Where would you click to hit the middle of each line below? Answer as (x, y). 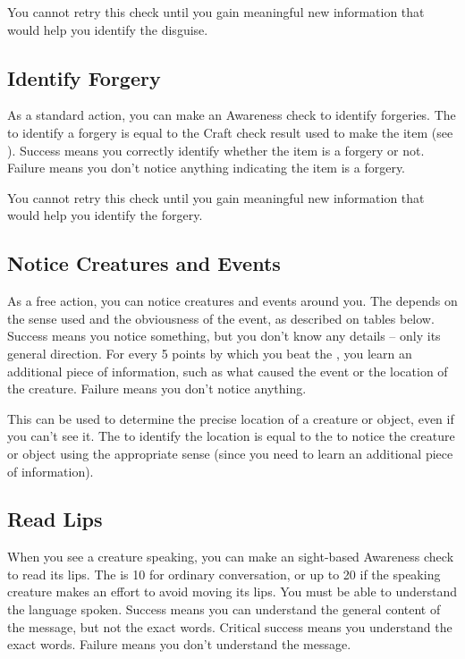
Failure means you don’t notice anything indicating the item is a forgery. (207, 168)
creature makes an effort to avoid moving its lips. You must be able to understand (232, 591)
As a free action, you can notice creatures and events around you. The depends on (232, 301)
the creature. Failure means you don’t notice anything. (157, 389)
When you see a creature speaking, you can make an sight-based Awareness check (231, 557)
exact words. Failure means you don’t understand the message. (179, 644)
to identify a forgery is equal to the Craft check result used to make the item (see (230, 132)
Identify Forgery (84, 77)
